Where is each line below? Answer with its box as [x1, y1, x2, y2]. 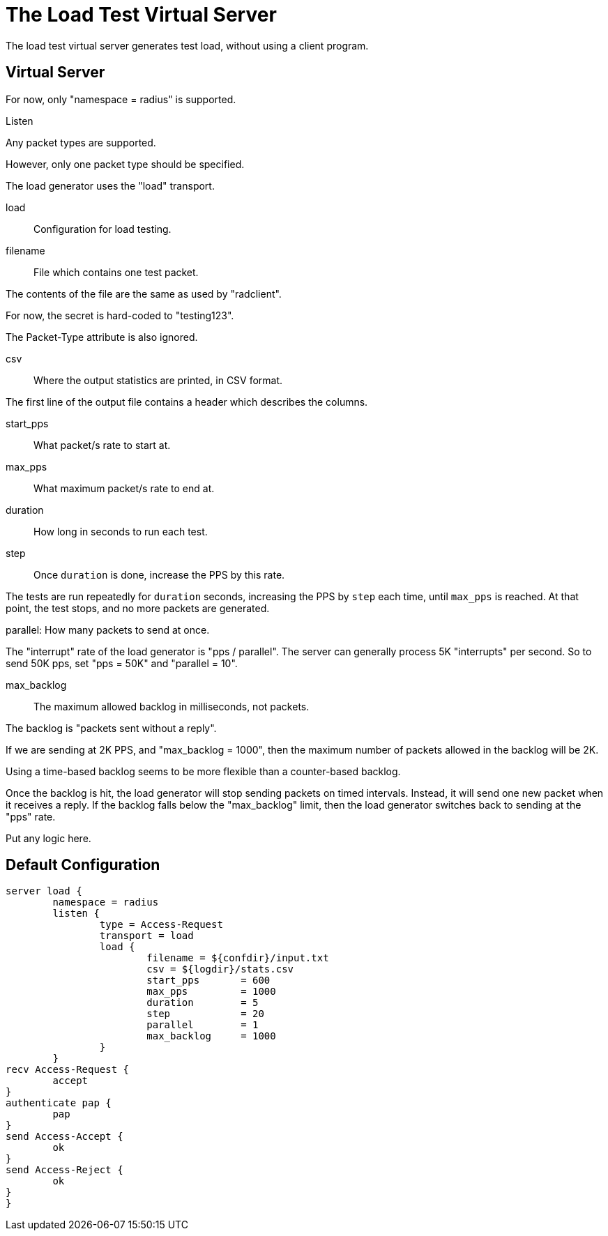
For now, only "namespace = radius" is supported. [6, 93, 236, 105]
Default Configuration [6, 856, 160, 874]
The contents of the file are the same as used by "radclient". [6, 287, 282, 300]
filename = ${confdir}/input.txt [146, 952, 329, 964]
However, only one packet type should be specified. [6, 158, 245, 170]
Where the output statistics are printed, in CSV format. [33, 374, 283, 386]
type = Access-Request [99, 919, 223, 931]
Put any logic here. [6, 832, 91, 844]
